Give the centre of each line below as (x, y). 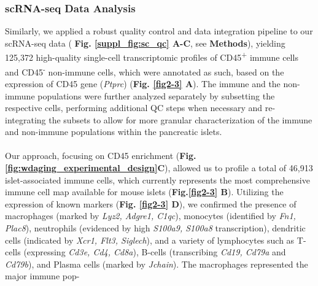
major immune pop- (42, 276)
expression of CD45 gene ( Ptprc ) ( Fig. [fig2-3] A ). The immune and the (143, 83)
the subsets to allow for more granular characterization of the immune (180, 119)
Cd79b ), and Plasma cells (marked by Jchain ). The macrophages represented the (157, 264)
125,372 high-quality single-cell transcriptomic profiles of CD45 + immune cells (152, 56)
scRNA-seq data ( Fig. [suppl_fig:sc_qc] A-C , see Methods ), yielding (145, 43)
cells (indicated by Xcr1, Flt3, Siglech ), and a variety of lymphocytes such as (150, 240)
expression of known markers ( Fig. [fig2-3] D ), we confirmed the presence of (151, 203)
